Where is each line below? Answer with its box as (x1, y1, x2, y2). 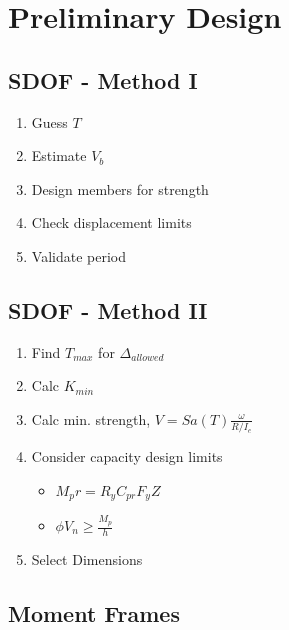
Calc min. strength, (31, 408, 151, 429)
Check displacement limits (31, 212, 192, 233)
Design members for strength (31, 178, 209, 199)
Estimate (31, 145, 87, 166)
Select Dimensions (31, 548, 143, 569)
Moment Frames (8, 597, 180, 628)
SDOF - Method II (8, 294, 208, 325)
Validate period (31, 245, 126, 266)
